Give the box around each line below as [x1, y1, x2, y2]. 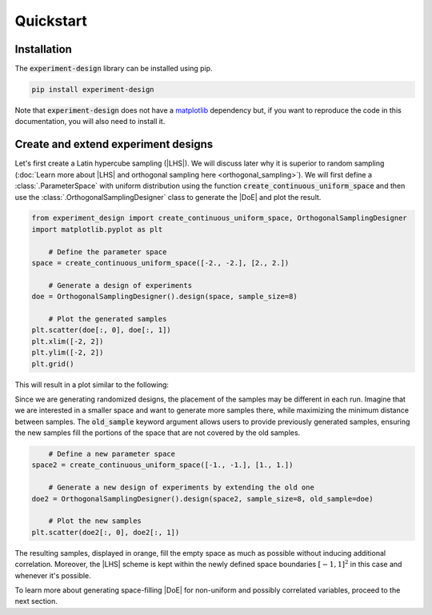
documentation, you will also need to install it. [14, 117, 166, 126]
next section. [14, 597, 58, 606]
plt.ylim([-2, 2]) [31, 348, 104, 357]
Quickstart [14, 12, 88, 30]
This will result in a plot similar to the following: [14, 380, 170, 389]
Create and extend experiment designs [14, 138, 214, 151]
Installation [14, 42, 72, 56]
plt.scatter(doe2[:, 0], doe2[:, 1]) [31, 528, 180, 537]
